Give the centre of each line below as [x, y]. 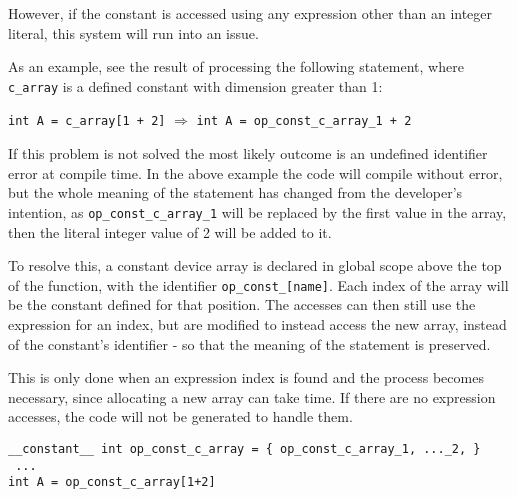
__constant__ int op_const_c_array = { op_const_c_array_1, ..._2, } [244, 448]
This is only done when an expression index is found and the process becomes [246, 377]
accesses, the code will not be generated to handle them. [180, 416]
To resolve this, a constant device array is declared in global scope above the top [255, 265]
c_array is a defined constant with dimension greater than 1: [195, 85]
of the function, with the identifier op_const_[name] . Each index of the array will [258, 284]
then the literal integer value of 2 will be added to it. [170, 231]
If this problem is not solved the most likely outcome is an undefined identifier [248, 153]
